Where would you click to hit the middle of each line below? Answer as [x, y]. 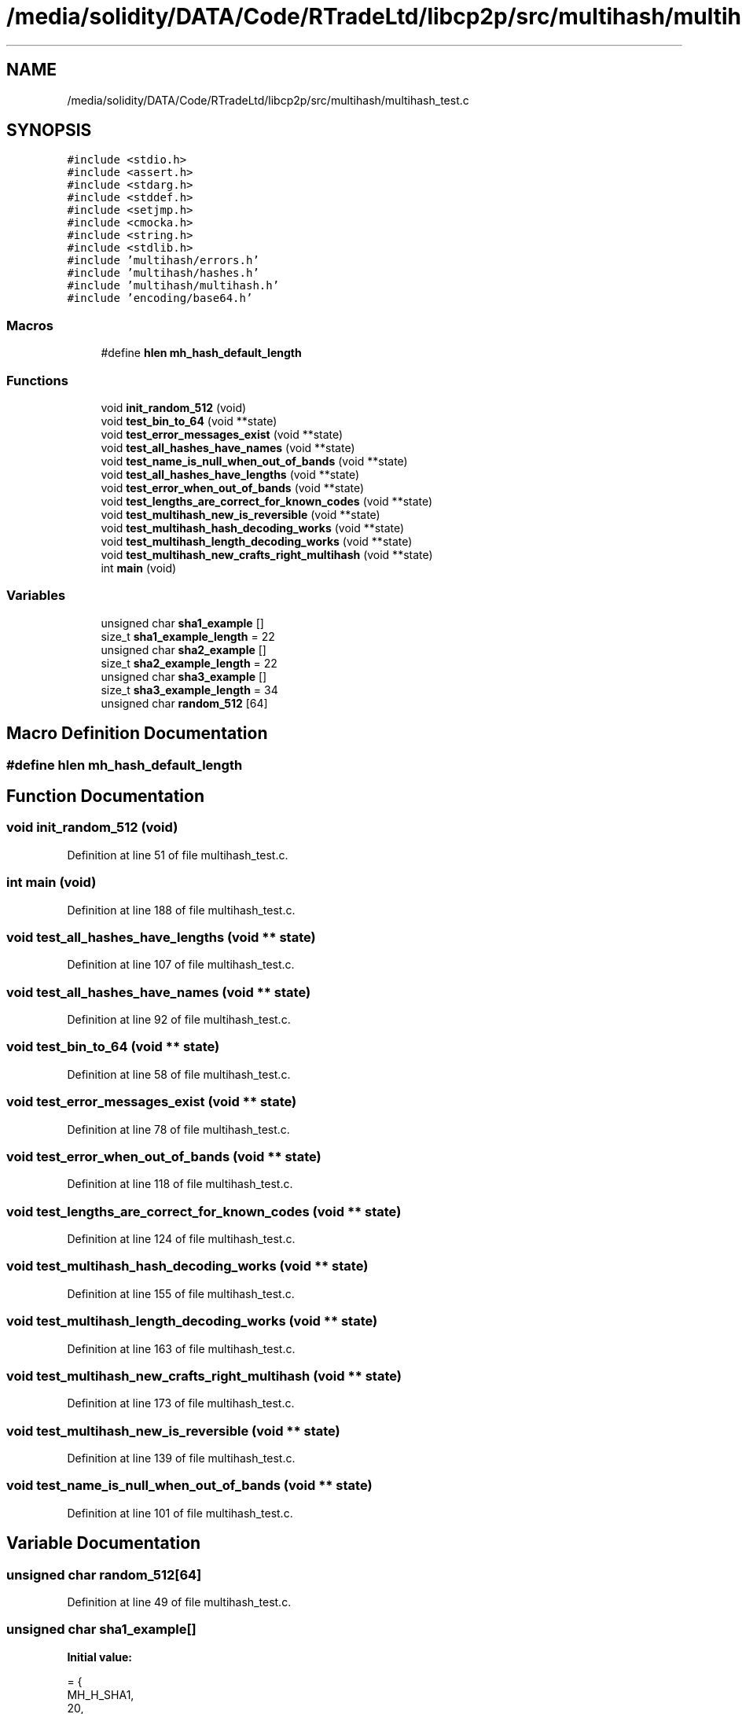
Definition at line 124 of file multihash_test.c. [181, 1239]
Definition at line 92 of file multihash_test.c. [179, 1019]
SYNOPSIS [49, 131]
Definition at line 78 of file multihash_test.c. [178, 1129]
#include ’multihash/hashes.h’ [163, 273]
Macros [30, 325]
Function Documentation [105, 796]
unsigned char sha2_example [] [184, 649]
